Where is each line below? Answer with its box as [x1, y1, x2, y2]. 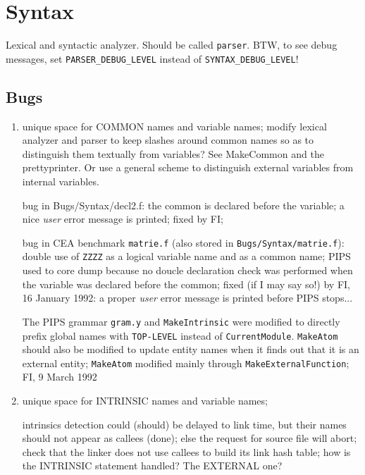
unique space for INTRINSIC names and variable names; [22, 393, 268, 408]
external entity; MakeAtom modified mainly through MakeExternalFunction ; [22, 355, 349, 370]
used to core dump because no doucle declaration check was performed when [22, 263, 353, 278]
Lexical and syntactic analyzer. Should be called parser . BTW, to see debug [6, 37, 338, 52]
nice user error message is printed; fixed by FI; [22, 211, 223, 226]
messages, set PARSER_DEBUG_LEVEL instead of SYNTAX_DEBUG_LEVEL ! [6, 51, 299, 66]
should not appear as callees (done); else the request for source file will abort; [22, 431, 357, 445]
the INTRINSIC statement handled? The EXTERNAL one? [22, 458, 283, 473]
